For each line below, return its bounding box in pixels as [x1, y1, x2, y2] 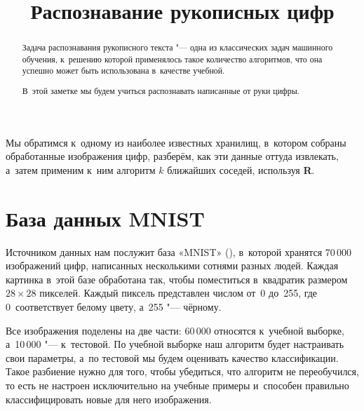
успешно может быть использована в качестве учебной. [22, 65, 225, 76]
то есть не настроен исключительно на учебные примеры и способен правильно [6, 377, 349, 392]
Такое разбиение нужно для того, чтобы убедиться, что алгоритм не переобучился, [6, 364, 359, 379]
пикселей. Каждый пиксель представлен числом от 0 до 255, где [39, 285, 318, 300]
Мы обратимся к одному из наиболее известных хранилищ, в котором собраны [6, 135, 346, 149]
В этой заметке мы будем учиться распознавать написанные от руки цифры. [22, 85, 299, 97]
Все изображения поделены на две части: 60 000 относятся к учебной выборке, [6, 323, 344, 337]
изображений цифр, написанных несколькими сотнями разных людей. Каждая [6, 258, 339, 273]
